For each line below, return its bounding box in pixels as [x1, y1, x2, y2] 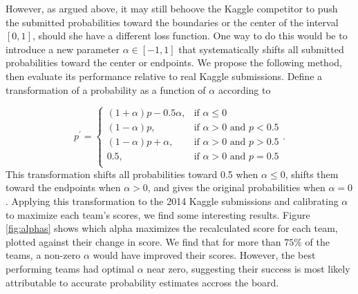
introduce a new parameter [6, 41, 120, 56]
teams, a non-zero [6, 248, 81, 262]
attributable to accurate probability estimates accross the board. [6, 275, 279, 289]
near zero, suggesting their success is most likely [147, 261, 350, 275]
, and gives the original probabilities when [147, 180, 326, 195]
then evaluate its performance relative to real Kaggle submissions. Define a [6, 68, 323, 83]
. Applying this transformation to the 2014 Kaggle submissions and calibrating [6, 193, 339, 208]
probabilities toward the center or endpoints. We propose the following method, [6, 55, 342, 70]
